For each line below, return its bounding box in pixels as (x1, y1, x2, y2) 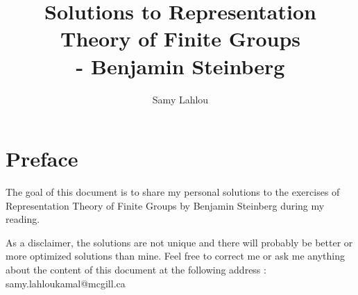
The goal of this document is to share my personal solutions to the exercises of (6, 185, 340, 199)
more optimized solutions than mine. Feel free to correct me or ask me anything (6, 248, 346, 263)
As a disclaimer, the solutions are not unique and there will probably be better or (6, 235, 353, 249)
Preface (6, 144, 78, 173)
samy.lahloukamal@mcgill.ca (6, 276, 126, 290)
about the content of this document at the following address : (6, 262, 266, 276)
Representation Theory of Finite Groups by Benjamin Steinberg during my (6, 198, 325, 212)
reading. (6, 212, 40, 226)
